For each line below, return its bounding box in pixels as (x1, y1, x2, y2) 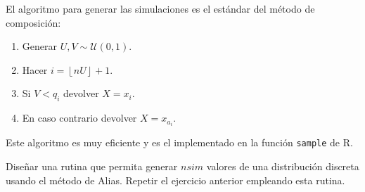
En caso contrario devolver (22, 110, 137, 125)
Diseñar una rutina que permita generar (6, 158, 178, 173)
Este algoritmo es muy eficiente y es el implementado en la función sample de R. (6, 135, 353, 150)
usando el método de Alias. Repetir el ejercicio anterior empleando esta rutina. (6, 172, 345, 187)
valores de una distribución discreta (206, 158, 359, 173)
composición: (6, 15, 61, 30)
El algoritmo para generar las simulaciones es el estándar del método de (6, 1, 315, 15)
